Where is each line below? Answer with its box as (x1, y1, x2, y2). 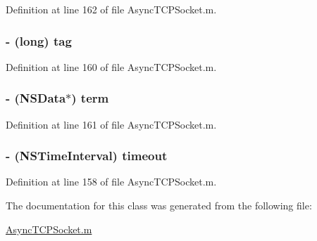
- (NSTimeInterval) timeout (6, 147, 168, 164)
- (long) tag (6, 32, 72, 49)
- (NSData (6, 89, 66, 107)
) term (71, 89, 109, 107)
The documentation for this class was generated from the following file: (6, 198, 312, 213)
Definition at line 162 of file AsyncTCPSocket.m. (6, 2, 217, 16)
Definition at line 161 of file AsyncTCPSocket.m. (6, 117, 217, 131)
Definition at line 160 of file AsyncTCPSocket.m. (6, 59, 217, 74)
